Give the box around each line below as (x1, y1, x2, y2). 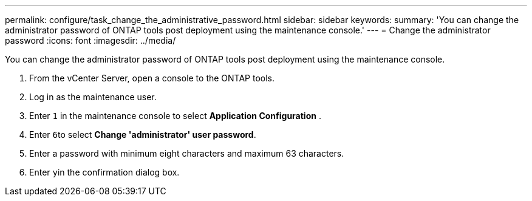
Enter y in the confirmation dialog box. (29, 167, 180, 177)
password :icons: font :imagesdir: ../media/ (5, 35, 176, 46)
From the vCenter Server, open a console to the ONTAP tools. (29, 73, 275, 83)
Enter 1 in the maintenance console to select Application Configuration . (29, 111, 321, 121)
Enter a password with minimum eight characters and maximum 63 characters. (29, 148, 344, 158)
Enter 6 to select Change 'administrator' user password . (29, 129, 256, 140)
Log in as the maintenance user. (29, 92, 157, 102)
